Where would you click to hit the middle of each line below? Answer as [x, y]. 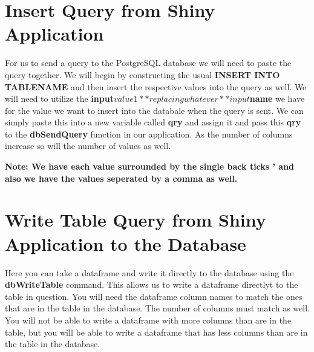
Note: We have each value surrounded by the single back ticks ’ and [150, 166]
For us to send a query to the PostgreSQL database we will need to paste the [148, 63]
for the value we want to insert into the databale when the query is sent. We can [154, 110]
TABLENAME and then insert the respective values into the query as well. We [156, 86]
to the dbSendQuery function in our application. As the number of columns [149, 134]
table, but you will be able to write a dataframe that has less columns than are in [156, 332]
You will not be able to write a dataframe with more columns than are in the [148, 320]
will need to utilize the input [59, 98]
